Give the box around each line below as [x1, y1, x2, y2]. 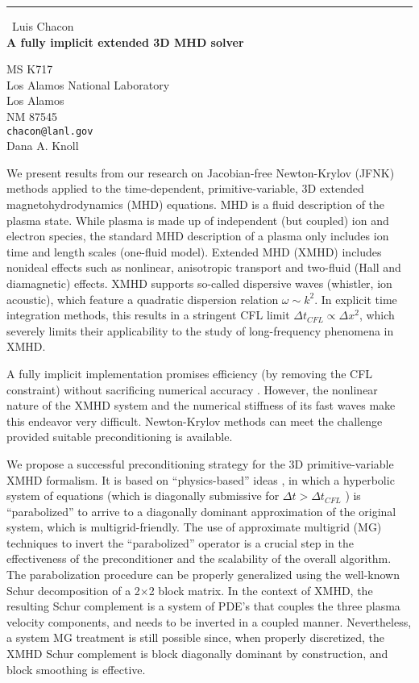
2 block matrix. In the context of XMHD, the [148, 581, 373, 598]
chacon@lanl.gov [6, 125, 93, 137]
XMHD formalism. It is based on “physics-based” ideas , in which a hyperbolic [6, 471, 395, 488]
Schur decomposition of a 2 [6, 581, 140, 598]
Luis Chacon [12, 18, 74, 34]
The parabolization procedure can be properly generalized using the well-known [6, 566, 400, 583]
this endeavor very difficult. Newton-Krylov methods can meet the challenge [6, 412, 383, 429]
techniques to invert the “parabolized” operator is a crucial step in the [6, 534, 354, 551]
